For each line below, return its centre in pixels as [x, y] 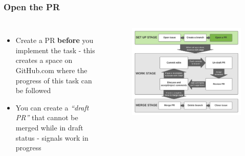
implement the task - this [55, 50]
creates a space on [44, 60]
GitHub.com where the [51, 70]
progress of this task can [54, 80]
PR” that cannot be [47, 117]
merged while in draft [49, 127]
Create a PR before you [54, 40]
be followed [33, 90]
